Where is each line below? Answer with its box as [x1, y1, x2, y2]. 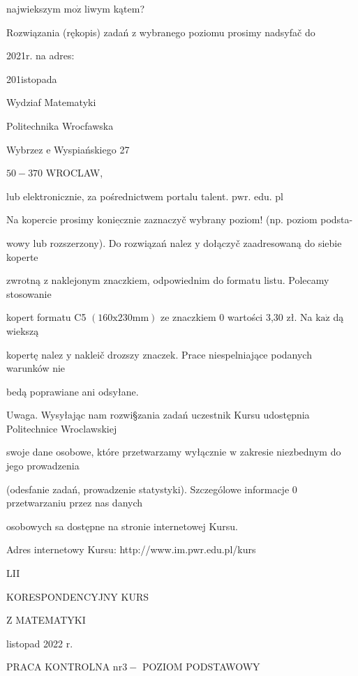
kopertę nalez [6, 347, 64, 361]
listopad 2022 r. [6, 636, 73, 650]
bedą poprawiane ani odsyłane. [6, 384, 139, 398]
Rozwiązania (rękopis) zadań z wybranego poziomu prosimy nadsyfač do [6, 24, 315, 39]
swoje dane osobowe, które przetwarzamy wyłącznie [6, 444, 227, 459]
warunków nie [6, 361, 66, 375]
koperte [6, 249, 38, 264]
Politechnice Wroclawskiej [6, 421, 117, 435]
